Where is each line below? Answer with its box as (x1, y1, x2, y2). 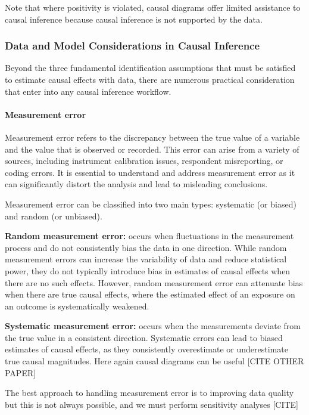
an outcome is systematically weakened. (5, 299, 149, 312)
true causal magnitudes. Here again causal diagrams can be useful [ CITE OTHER (5, 355, 304, 367)
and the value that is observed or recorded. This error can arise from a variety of (5, 143, 299, 155)
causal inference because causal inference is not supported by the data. (5, 13, 263, 25)
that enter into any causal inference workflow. (5, 85, 171, 97)
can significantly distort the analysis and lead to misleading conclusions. (5, 178, 268, 190)
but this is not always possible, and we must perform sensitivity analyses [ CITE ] (5, 398, 299, 410)
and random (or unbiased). (5, 209, 102, 222)
